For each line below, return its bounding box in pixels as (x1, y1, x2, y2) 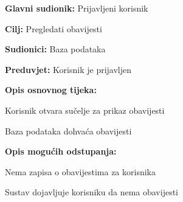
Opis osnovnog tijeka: (5, 83, 97, 96)
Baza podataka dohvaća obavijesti (5, 124, 132, 137)
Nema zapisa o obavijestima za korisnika (5, 165, 156, 178)
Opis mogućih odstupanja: (5, 145, 117, 158)
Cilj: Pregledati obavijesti (5, 22, 102, 35)
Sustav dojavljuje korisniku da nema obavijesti (5, 186, 178, 198)
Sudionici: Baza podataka (5, 43, 106, 55)
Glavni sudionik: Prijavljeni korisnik (5, 2, 148, 14)
